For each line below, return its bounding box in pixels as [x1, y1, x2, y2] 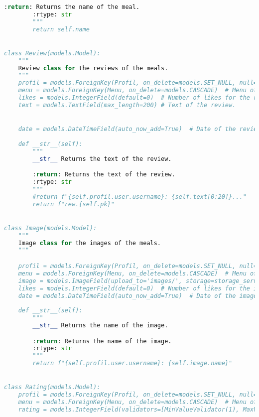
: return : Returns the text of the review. [32, 171, 175, 178]
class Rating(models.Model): [4, 384, 101, 391]
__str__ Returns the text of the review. [32, 155, 172, 162]
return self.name [32, 25, 90, 33]
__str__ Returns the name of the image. [32, 322, 168, 329]
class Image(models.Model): [4, 224, 97, 232]
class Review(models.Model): [4, 49, 101, 57]
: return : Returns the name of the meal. [4, 3, 140, 10]
